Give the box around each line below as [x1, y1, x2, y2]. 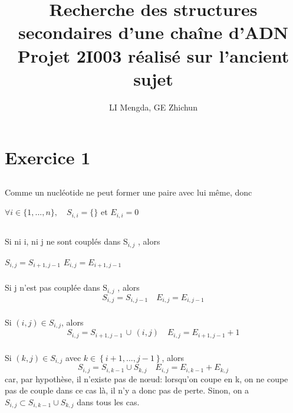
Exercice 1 [5, 145, 91, 170]
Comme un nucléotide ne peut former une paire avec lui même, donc [5, 186, 252, 198]
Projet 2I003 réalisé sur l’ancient [17, 43, 289, 67]
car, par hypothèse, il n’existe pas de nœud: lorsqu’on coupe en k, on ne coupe [5, 372, 288, 385]
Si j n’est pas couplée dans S [5, 281, 108, 294]
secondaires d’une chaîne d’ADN [18, 20, 289, 44]
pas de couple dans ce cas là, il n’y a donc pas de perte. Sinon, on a [5, 384, 249, 396]
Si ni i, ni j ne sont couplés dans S [5, 235, 128, 248]
